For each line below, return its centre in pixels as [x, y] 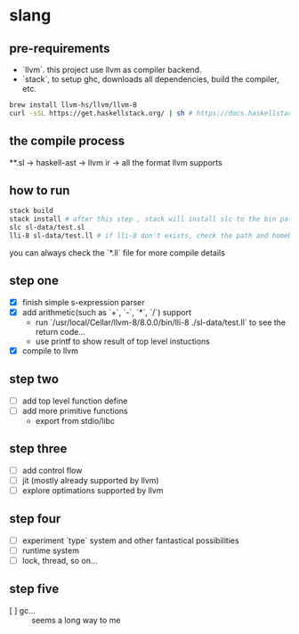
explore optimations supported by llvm [93, 490]
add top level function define [75, 401]
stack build [31, 211]
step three [38, 449]
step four [35, 519]
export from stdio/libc [75, 420]
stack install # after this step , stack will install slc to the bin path [153, 219]
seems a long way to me [76, 620]
